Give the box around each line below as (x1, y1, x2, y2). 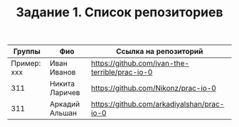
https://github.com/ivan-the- (91, 58, 190, 68)
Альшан (49, 108, 77, 118)
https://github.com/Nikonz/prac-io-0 (91, 83, 217, 93)
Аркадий (49, 99, 80, 109)
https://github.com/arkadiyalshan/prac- (91, 99, 225, 109)
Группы (13, 47, 41, 57)
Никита (49, 79, 75, 89)
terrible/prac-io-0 (91, 67, 153, 77)
